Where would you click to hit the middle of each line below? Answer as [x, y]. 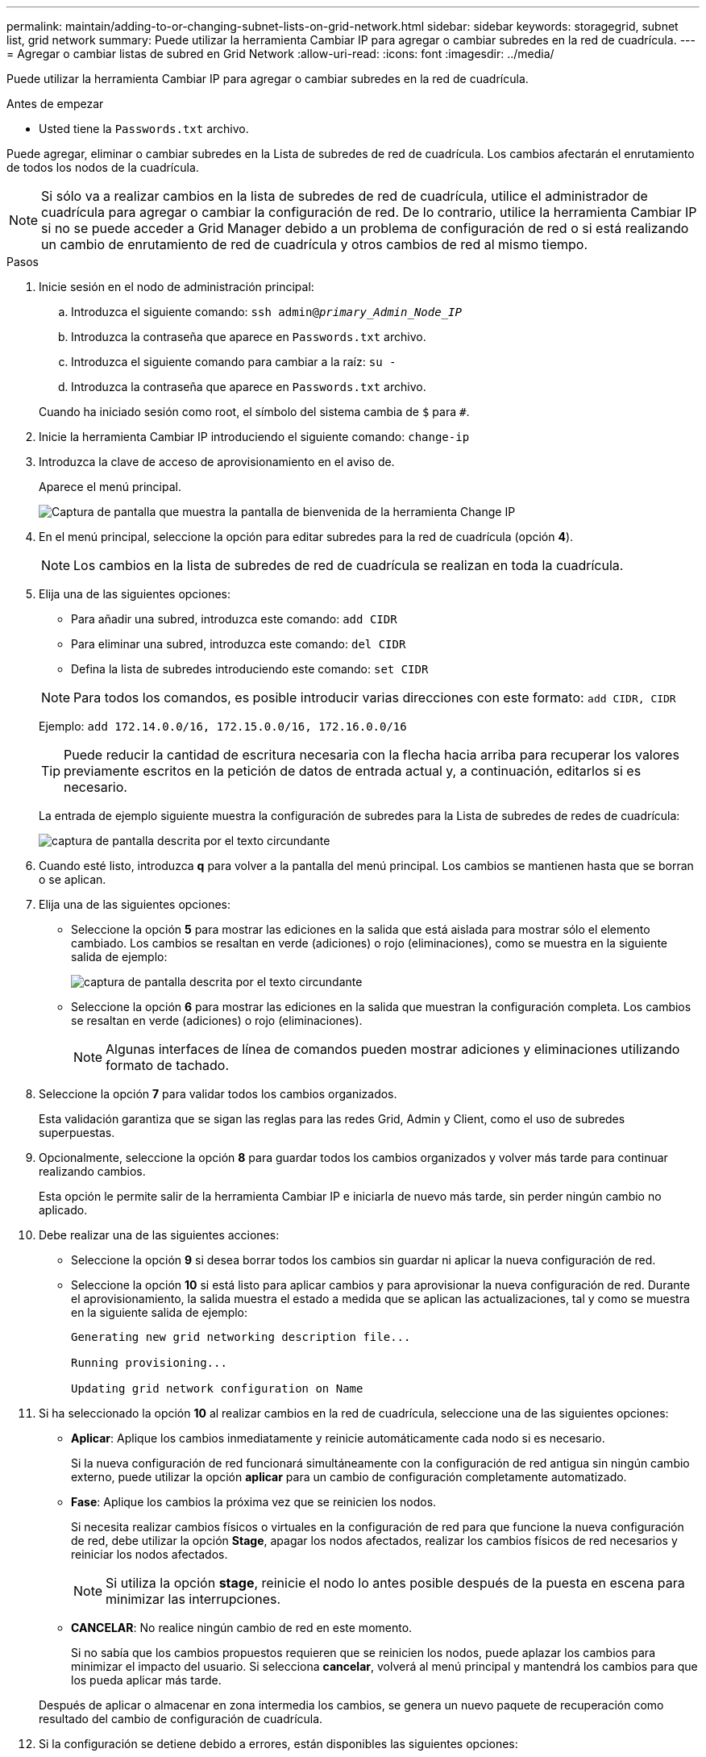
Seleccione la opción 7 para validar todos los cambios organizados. [218, 1094]
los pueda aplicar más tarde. [146, 1680]
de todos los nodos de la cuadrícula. [103, 167]
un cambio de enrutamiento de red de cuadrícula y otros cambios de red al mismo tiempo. [314, 244]
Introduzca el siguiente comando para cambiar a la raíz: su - [234, 362]
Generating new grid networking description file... [241, 1337]
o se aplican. [73, 879]
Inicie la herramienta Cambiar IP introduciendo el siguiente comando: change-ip [254, 437]
